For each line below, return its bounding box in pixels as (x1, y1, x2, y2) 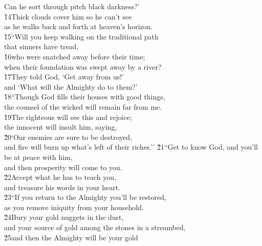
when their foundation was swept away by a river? (4, 61, 162, 72)
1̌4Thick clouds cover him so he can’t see (4, 11, 132, 22)
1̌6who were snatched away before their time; (4, 51, 145, 61)
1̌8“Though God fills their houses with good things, (4, 91, 165, 102)
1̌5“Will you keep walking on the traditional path (4, 31, 159, 42)
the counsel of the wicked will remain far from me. (4, 101, 162, 112)
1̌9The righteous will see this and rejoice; (4, 111, 132, 122)
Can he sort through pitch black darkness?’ (4, 1, 140, 11)
